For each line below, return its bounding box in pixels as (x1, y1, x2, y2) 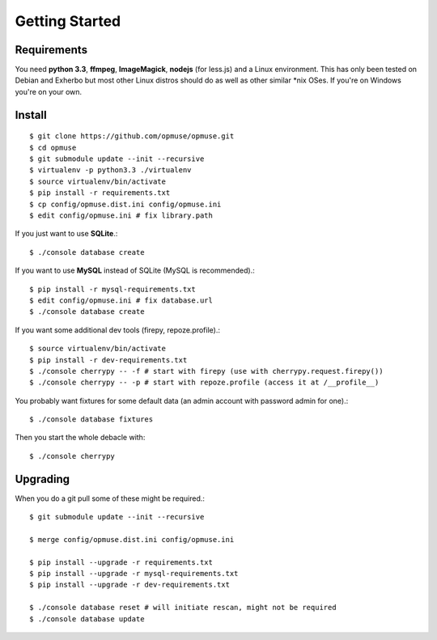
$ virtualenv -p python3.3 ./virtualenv (29, 166, 192, 175)
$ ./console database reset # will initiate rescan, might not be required (29, 603, 337, 612)
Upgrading (15, 472, 70, 485)
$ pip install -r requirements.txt (29, 189, 171, 197)
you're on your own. (15, 87, 83, 96)
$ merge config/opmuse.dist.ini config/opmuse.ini (29, 535, 235, 544)
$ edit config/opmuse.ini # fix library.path (29, 210, 214, 220)
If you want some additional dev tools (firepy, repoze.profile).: (15, 324, 221, 335)
